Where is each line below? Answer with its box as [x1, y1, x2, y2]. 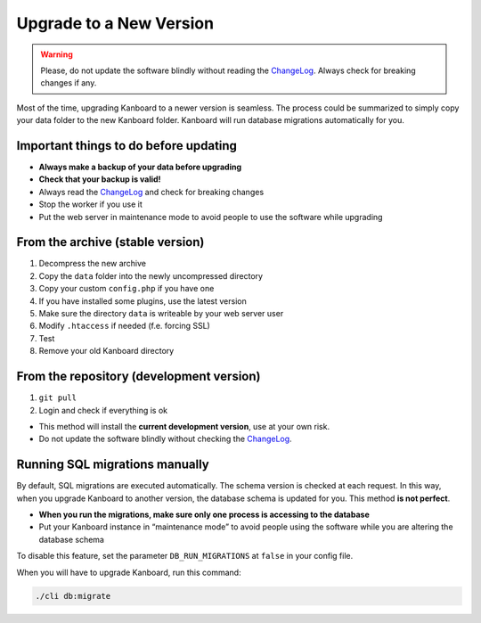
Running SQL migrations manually [16, 457, 209, 472]
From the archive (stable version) [16, 234, 205, 250]
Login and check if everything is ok [38, 405, 168, 415]
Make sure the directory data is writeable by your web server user [38, 308, 284, 319]
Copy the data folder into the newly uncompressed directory [38, 270, 263, 281]
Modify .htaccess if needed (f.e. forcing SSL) [38, 321, 211, 332]
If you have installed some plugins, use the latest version [38, 295, 247, 307]
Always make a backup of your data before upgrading [38, 161, 242, 173]
